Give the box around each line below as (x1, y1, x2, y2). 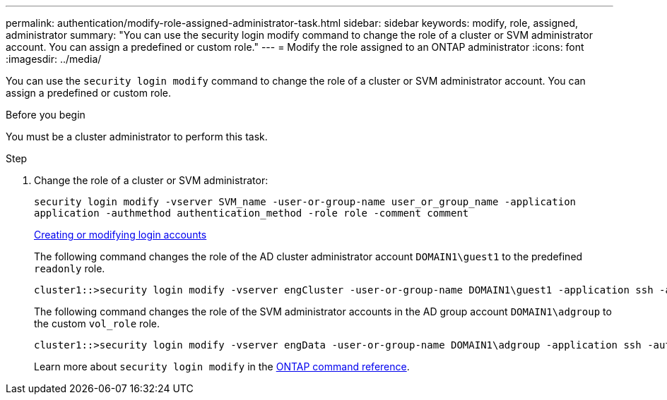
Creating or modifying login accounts (34, 229, 207, 241)
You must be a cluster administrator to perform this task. (6, 131, 268, 143)
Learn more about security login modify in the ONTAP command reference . (34, 360, 410, 372)
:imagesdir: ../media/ (6, 53, 102, 65)
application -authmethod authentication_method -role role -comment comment (34, 207, 469, 219)
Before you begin (6, 109, 85, 121)
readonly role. (34, 262, 105, 274)
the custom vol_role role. (34, 317, 160, 329)
